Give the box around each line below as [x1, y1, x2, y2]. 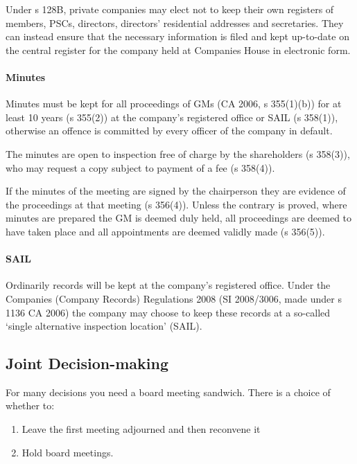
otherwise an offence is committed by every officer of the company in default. [6, 123, 333, 138]
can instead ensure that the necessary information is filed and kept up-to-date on [6, 29, 349, 44]
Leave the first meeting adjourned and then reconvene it [21, 422, 261, 436]
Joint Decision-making [6, 353, 169, 374]
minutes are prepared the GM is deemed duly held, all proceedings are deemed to [6, 211, 352, 225]
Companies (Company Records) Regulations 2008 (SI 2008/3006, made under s [6, 291, 342, 305]
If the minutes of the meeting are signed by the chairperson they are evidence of [6, 184, 346, 198]
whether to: [6, 398, 55, 413]
